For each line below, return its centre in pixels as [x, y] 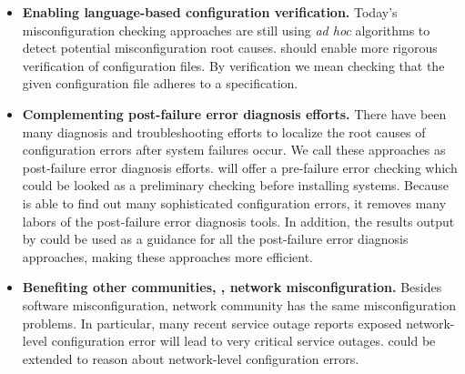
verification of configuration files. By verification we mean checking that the [233, 65]
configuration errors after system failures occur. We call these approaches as [234, 150]
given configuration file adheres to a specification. [160, 83]
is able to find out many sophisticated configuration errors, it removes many [234, 202]
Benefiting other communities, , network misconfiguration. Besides [232, 287]
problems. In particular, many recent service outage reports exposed [212, 323]
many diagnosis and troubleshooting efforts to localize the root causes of [224, 131]
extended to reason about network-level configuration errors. [191, 358]
